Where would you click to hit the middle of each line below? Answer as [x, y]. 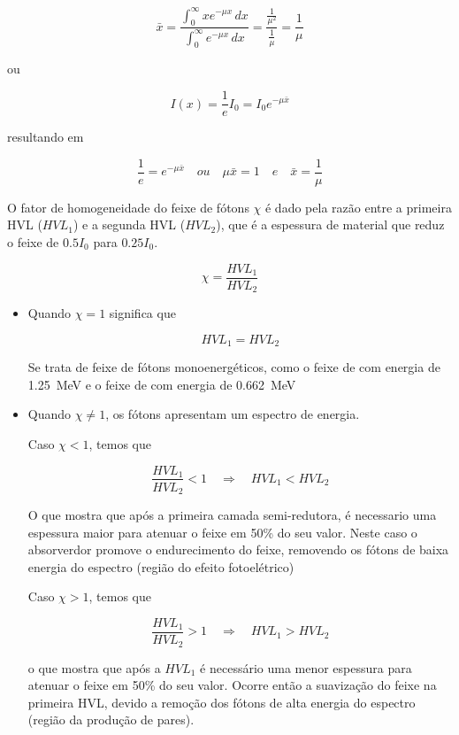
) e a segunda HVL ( [129, 224]
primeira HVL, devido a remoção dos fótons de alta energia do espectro [222, 702]
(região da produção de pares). [111, 720]
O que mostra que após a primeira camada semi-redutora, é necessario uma [232, 515]
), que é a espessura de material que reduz [330, 224]
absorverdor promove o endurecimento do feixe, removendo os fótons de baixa [238, 549]
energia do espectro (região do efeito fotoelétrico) [161, 566]
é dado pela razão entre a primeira [358, 207]
